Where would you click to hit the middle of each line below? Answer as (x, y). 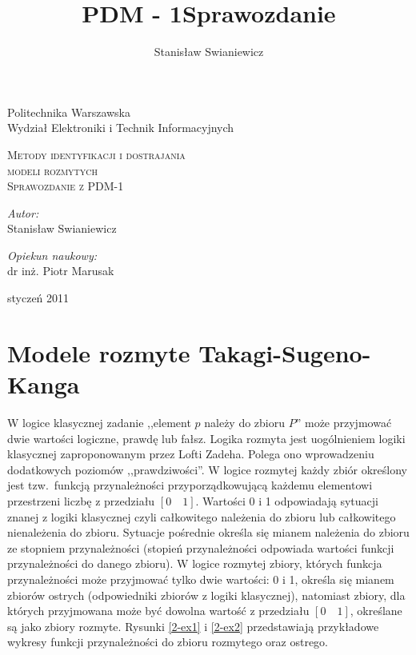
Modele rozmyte (99, 352)
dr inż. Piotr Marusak (61, 271)
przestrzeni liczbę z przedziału (81, 500)
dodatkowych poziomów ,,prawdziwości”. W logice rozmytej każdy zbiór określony (208, 469)
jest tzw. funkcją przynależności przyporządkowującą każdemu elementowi (190, 485)
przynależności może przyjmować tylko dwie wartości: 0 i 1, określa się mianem (201, 579)
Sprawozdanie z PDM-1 (66, 186)
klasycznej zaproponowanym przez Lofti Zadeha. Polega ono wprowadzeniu (191, 454)
